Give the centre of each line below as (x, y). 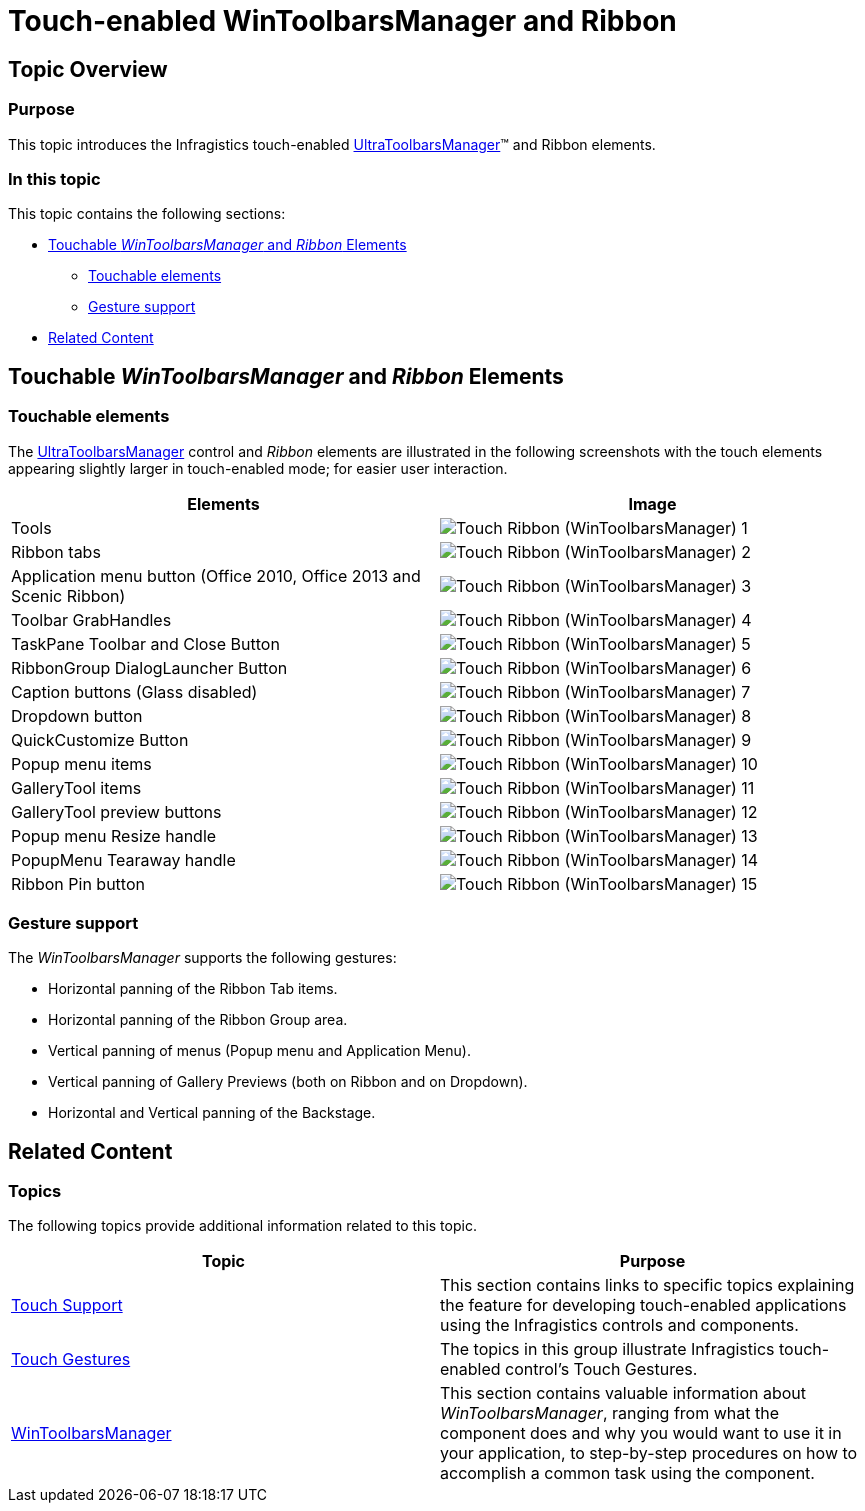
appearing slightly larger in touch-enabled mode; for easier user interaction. (258, 468)
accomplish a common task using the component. (627, 1473)
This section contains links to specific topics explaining (647, 1285)
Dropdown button (77, 715)
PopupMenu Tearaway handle (123, 859)
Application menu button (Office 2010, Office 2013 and (216, 575)
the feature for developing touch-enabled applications (643, 1305)
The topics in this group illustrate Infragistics (607, 1349)
